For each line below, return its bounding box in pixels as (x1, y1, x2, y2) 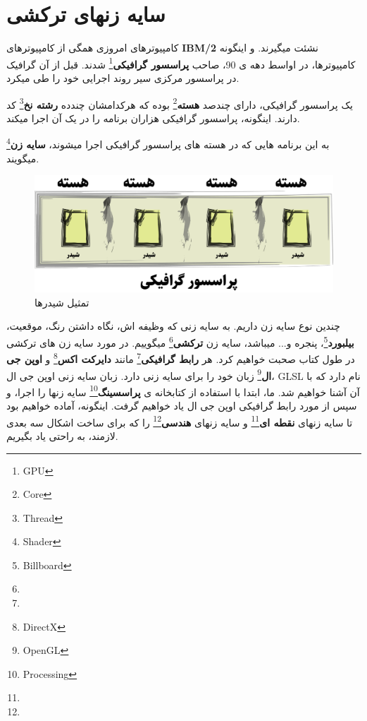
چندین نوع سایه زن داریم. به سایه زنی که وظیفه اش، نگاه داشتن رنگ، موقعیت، (6, 318, 340, 333)
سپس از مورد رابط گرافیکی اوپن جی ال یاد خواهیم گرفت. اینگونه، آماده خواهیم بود (6, 398, 357, 413)
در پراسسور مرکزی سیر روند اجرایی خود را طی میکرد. (6, 70, 240, 85)
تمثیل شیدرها (35, 294, 89, 309)
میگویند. (6, 150, 39, 165)
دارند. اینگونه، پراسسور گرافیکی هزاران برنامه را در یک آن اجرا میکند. (6, 110, 300, 125)
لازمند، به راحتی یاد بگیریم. (6, 428, 118, 443)
